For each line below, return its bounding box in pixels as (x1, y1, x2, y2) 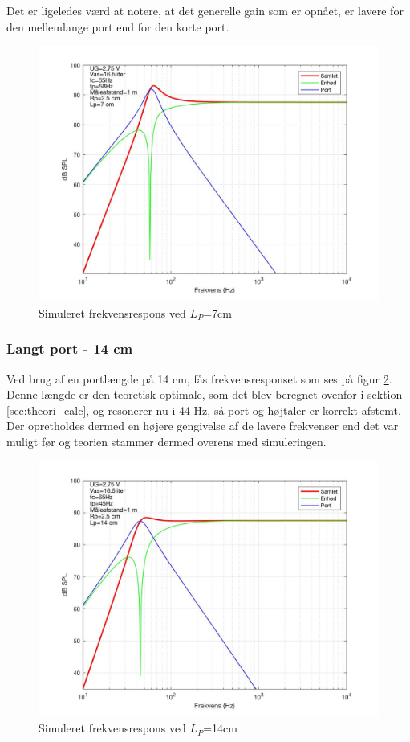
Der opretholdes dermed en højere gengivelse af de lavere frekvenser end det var (6, 417, 399, 434)
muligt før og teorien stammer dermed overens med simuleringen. (6, 432, 327, 449)
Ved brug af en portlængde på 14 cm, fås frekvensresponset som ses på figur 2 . (6, 370, 392, 387)
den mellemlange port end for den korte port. (6, 18, 229, 35)
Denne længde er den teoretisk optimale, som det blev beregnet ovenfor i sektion (6, 386, 403, 403)
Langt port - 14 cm (6, 338, 133, 359)
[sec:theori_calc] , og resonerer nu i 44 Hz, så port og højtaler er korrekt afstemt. (6, 401, 401, 418)
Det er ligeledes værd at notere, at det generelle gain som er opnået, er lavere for (6, 2, 404, 18)
